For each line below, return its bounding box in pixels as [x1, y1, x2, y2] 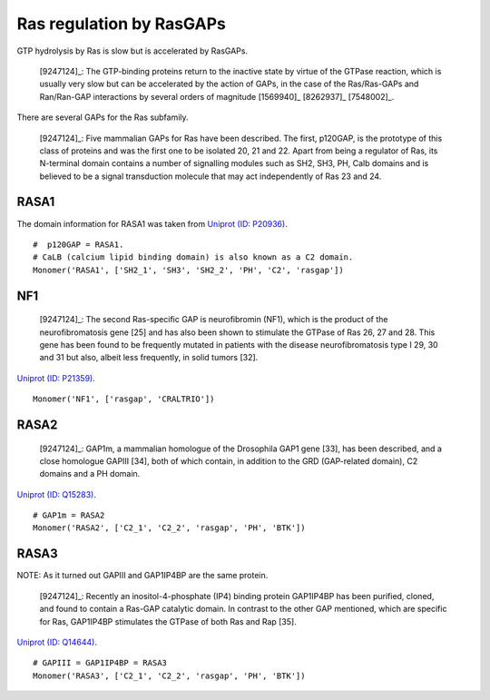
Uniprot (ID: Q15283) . [16, 488, 97, 499]
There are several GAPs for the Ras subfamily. [16, 112, 190, 123]
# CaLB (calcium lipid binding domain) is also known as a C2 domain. [33, 252, 354, 262]
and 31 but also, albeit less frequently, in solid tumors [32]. [39, 352, 259, 363]
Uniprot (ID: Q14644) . [16, 636, 97, 647]
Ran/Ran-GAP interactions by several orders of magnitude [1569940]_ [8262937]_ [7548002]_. [39, 91, 395, 102]
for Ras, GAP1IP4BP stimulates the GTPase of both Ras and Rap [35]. [39, 616, 297, 626]
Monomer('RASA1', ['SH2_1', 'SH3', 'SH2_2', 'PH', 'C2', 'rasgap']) [33, 264, 344, 275]
